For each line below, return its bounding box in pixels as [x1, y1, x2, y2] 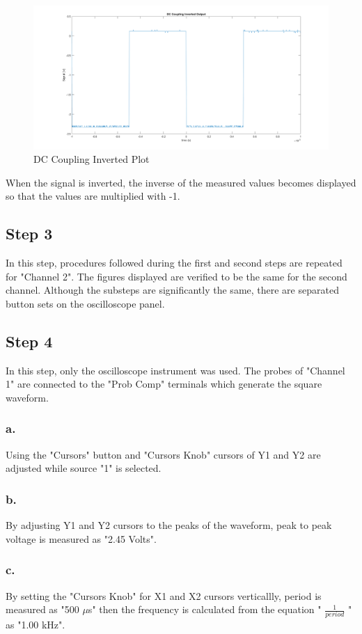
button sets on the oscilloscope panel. [6, 296, 165, 310]
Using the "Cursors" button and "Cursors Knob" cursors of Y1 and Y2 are [6, 447, 321, 461]
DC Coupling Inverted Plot [33, 152, 150, 166]
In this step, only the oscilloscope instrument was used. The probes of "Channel [6, 363, 345, 377]
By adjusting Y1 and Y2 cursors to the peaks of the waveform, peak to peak [6, 518, 332, 532]
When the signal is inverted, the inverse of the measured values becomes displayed [6, 175, 356, 189]
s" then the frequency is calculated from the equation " [88, 602, 322, 617]
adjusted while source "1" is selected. [6, 461, 162, 475]
